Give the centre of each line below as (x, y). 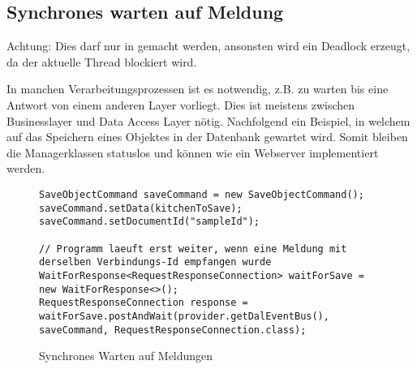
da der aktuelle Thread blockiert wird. (102, 61)
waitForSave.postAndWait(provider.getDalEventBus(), (184, 316)
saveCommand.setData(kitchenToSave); (141, 208)
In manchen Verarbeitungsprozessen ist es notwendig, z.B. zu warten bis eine (198, 89)
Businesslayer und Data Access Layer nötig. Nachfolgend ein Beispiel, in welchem (208, 120)
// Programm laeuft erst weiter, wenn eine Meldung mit (193, 249)
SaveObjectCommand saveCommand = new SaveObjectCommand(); (202, 194)
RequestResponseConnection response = (144, 303)
